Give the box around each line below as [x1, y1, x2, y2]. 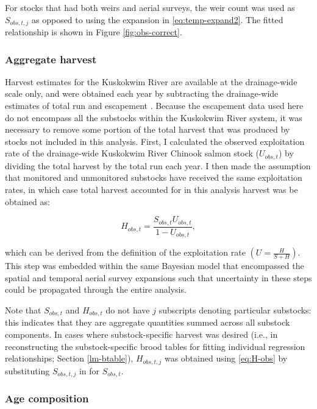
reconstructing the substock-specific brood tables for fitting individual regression [5, 340, 305, 352]
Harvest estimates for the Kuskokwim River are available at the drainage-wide [5, 75, 297, 88]
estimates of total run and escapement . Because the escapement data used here [5, 99, 304, 112]
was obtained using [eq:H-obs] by [164, 352, 288, 365]
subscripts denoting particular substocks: [158, 303, 312, 316]
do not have [105, 303, 150, 316]
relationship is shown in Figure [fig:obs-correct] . [5, 26, 182, 38]
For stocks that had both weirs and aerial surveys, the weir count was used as [5, 1, 295, 13]
